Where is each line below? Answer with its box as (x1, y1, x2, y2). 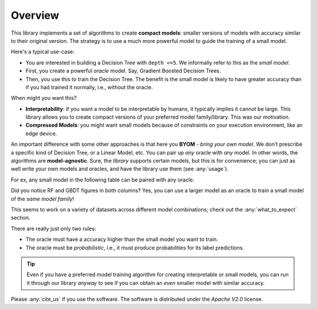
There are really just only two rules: (11, 225, 96, 232)
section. (11, 214, 31, 221)
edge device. (25, 130, 58, 137)
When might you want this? (11, 95, 77, 102)
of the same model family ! (11, 195, 75, 202)
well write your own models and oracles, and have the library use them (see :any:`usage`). (11, 165, 229, 173)
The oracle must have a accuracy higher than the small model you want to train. (25, 236, 218, 243)
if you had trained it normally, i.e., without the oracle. (25, 83, 153, 90)
